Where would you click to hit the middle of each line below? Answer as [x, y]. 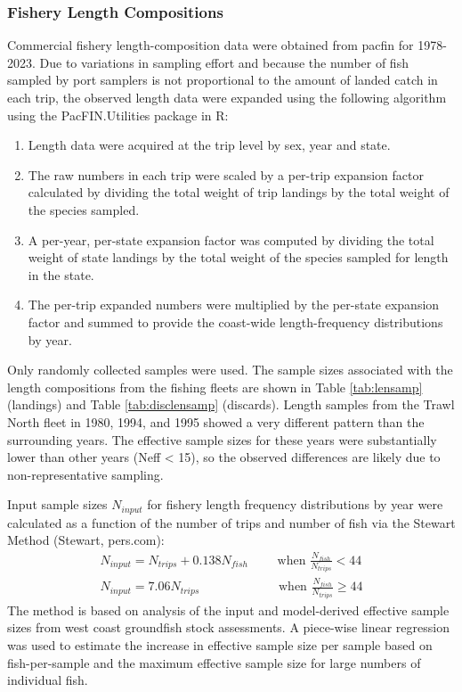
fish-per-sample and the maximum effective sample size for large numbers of [214, 662]
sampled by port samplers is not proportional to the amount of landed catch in [223, 80]
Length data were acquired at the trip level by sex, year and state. [209, 145]
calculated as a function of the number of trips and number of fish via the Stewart [231, 522]
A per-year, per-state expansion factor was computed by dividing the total [231, 239]
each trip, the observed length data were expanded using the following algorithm [227, 97]
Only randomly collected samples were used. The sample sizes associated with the [230, 370]
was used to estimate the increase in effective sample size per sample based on [220, 645]
